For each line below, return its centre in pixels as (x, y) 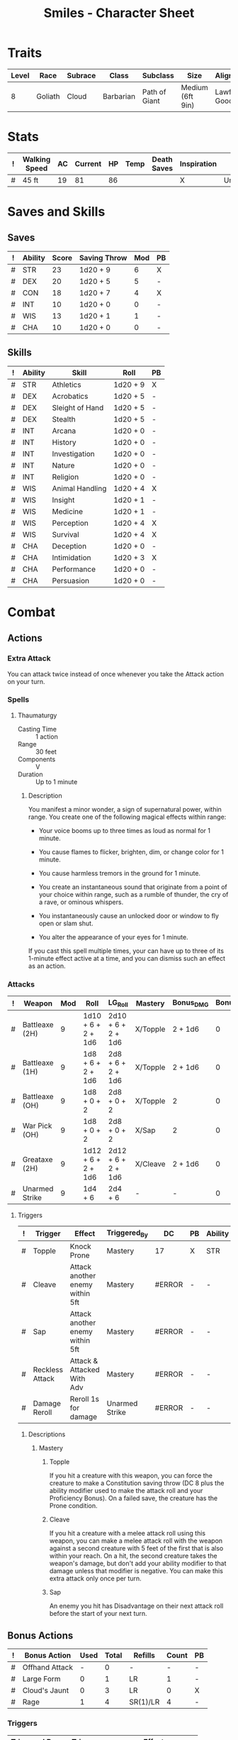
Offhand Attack (47, 1668)
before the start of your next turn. (98, 1613)
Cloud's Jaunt (46, 1690)
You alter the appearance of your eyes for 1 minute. (114, 937)
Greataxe (38, 1160)
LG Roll (118, 1003)
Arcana (64, 431)
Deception (69, 546)
